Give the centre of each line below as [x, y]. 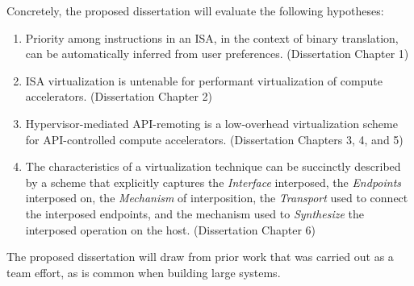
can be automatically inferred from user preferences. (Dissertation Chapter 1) [217, 54]
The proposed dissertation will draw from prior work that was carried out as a [200, 257]
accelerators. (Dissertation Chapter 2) [119, 96]
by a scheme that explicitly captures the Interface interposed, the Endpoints [213, 182]
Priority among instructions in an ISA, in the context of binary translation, [212, 37]
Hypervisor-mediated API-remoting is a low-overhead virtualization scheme [211, 123]
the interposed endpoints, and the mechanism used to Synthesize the [194, 213]
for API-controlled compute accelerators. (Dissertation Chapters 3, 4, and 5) [214, 139]
